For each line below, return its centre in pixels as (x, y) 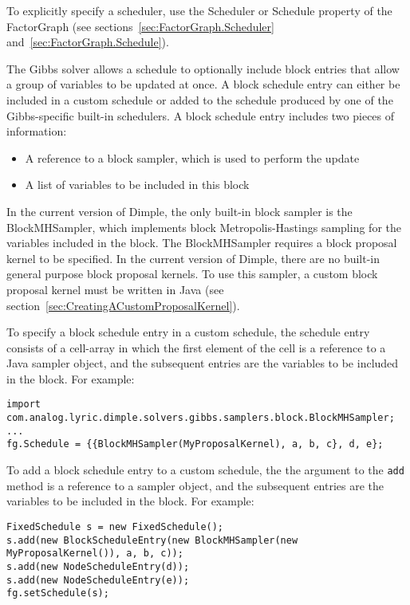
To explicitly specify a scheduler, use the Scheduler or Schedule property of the (199, 10)
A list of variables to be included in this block (137, 185)
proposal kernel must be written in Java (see (115, 289)
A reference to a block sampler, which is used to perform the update (192, 157)
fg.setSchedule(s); (58, 593)
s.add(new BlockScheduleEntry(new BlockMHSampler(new (152, 540)
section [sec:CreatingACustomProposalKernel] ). (123, 305)
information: (37, 131)
